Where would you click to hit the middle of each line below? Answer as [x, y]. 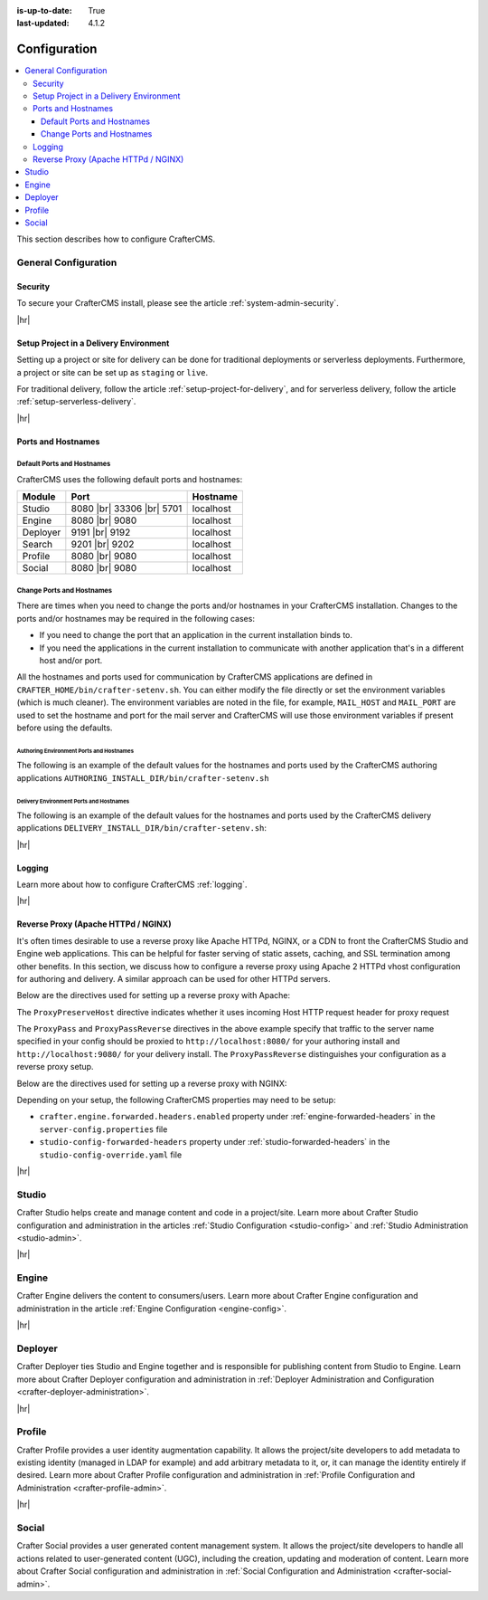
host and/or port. [71, 660]
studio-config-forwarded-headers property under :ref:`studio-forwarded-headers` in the [215, 1142]
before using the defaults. [65, 728]
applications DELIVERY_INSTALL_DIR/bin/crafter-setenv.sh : [141, 828]
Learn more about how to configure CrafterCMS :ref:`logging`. [132, 884]
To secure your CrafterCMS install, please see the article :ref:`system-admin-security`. [178, 303]
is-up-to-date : [44, 10]
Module [39, 497]
